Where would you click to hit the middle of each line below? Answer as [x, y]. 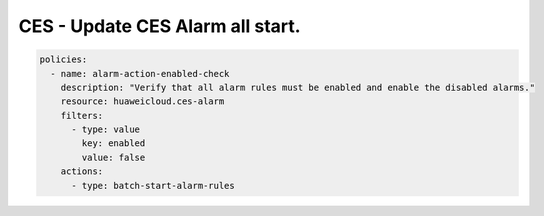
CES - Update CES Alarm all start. [159, 26]
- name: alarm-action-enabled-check [140, 73]
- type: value [105, 129]
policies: [63, 59]
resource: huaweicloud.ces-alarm [142, 101]
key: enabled [113, 143]
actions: [82, 171]
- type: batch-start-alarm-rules [153, 185]
